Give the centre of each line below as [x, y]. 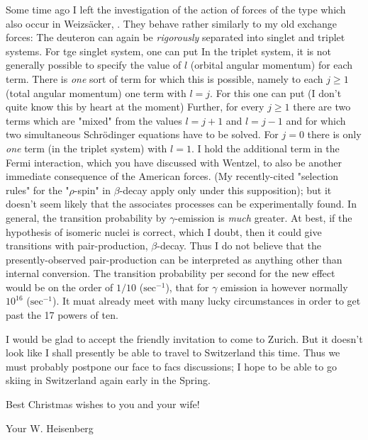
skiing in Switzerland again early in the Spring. [108, 380]
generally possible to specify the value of [94, 65]
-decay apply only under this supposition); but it [225, 190]
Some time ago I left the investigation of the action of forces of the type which [176, 9]
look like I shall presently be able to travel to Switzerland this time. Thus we [173, 352]
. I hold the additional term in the [265, 148]
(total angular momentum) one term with [96, 92]
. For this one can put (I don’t [276, 92]
